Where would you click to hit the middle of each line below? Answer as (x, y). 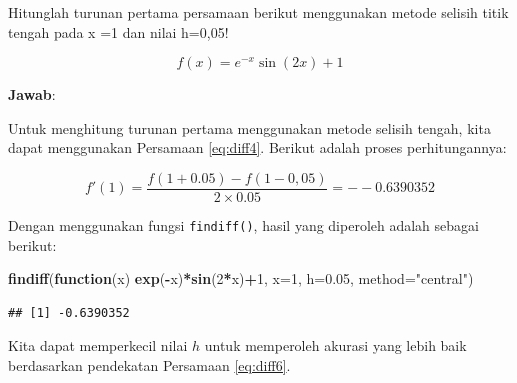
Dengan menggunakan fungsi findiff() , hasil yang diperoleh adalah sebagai (243, 225)
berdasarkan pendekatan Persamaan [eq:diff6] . (149, 365)
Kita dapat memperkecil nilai (98, 345)
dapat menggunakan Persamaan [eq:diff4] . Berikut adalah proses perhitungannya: (257, 147)
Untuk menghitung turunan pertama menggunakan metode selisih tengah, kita (249, 127)
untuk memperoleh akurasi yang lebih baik (335, 345)
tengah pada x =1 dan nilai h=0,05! (118, 31)
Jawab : (32, 94)
